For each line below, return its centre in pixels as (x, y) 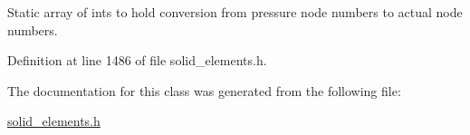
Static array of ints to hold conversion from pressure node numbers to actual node (235, 12)
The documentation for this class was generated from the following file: (204, 90)
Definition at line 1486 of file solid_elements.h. (137, 60)
